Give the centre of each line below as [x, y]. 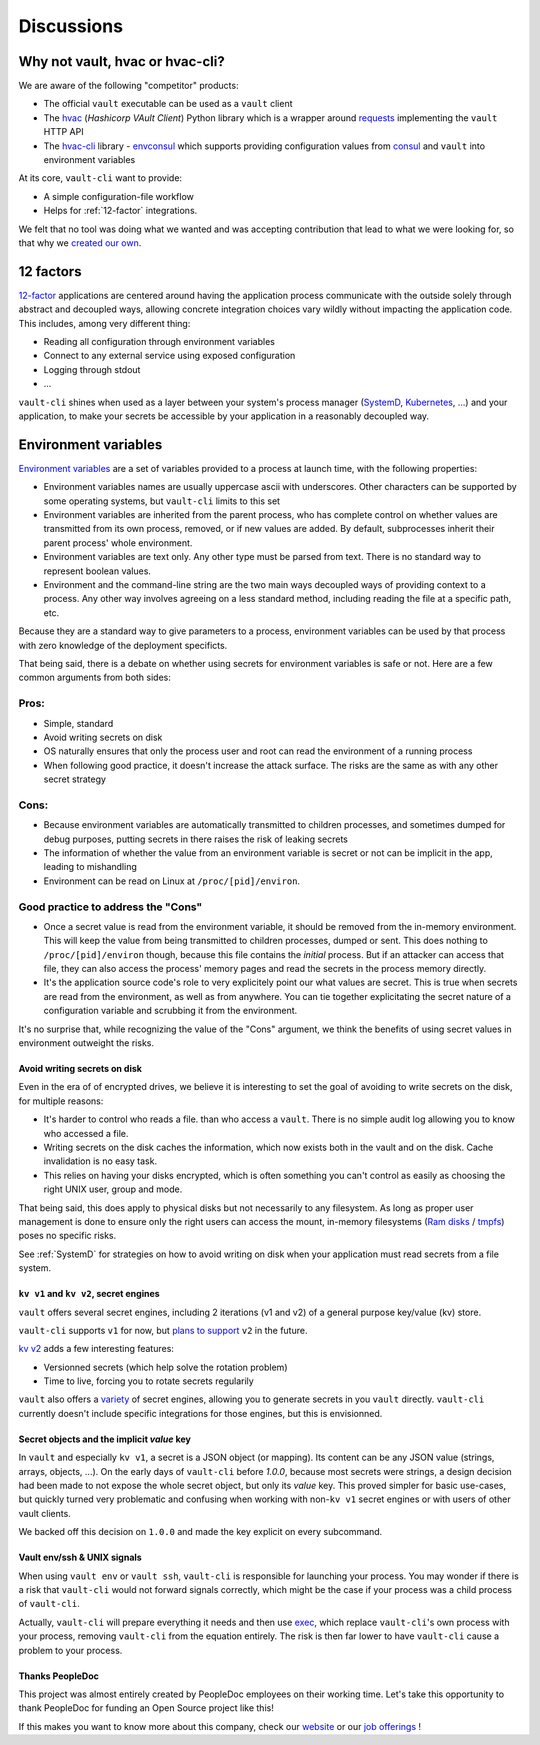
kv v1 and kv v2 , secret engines [89, 1294]
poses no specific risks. [67, 1236]
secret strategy [75, 779]
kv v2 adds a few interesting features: [96, 1349]
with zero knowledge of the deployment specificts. [123, 645]
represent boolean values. [97, 571]
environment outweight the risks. [86, 1043]
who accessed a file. [86, 1133]
